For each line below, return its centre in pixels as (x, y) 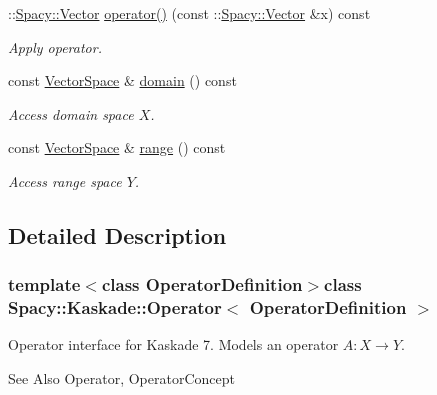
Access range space (65, 180)
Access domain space (71, 113)
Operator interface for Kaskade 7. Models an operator (173, 344)
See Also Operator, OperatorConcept (121, 378)
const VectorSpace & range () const (117, 147)
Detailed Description (117, 234)
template (44, 284)
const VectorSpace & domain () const (122, 80)
